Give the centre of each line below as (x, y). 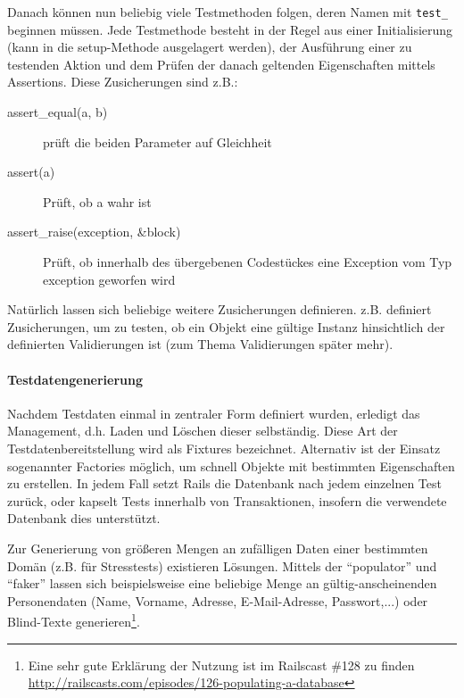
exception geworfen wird (109, 279)
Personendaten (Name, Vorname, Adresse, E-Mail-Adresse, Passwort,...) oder (218, 600)
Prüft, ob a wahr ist (97, 201)
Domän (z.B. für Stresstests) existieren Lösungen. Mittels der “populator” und (222, 565)
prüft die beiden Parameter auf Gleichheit (157, 141)
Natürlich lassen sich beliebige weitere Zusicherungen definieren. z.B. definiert (220, 309)
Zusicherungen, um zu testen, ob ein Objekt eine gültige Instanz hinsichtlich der (226, 326)
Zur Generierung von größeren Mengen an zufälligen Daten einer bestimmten (218, 548)
